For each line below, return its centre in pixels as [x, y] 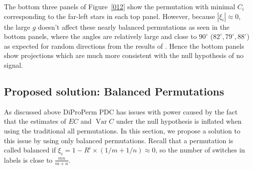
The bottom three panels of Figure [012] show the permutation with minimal [120, 6]
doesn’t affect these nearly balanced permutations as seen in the [134, 27]
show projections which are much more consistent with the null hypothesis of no [124, 55]
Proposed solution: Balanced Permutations [114, 91]
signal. [13, 65]
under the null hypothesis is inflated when [179, 121]
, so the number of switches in [200, 150]
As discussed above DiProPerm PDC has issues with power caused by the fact [121, 111]
